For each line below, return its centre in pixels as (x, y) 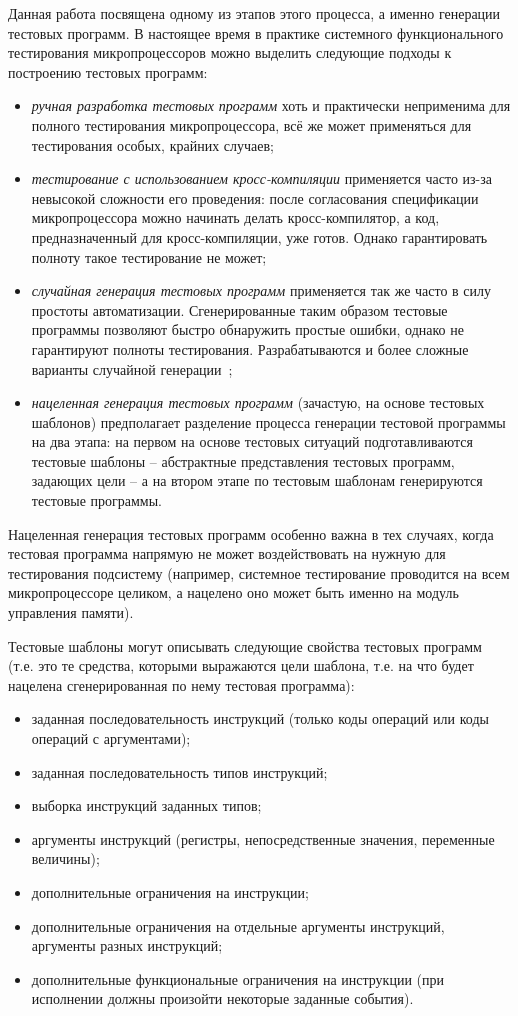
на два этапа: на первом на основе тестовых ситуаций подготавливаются (252, 441)
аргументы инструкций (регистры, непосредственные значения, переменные (263, 838)
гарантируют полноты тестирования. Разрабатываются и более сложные (250, 348)
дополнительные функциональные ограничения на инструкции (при (237, 978)
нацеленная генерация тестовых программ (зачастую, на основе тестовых (258, 402)
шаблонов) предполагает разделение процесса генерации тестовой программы (268, 421)
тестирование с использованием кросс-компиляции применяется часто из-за (261, 178)
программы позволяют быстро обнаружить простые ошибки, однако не (247, 329)
